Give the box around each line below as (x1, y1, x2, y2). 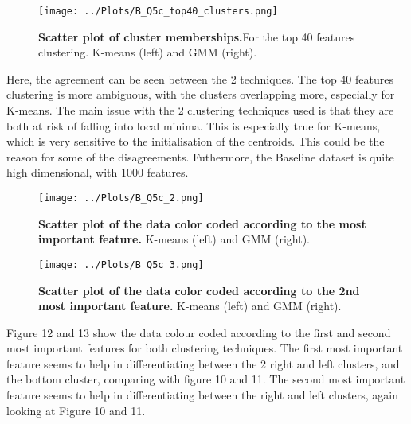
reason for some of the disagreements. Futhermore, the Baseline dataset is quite (6, 148, 394, 165)
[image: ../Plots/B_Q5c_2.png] (38, 193, 204, 204)
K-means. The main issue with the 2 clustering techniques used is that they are (6, 102, 394, 119)
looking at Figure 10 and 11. (6, 402, 146, 418)
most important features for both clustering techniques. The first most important (6, 340, 403, 356)
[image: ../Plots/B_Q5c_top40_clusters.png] (38, 6, 278, 17)
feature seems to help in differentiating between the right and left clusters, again (6, 387, 399, 403)
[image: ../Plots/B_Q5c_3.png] (38, 259, 204, 270)
